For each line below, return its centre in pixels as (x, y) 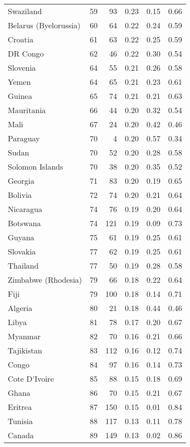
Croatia (21, 39)
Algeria (20, 308)
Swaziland (25, 11)
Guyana (21, 237)
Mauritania (27, 110)
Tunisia (20, 421)
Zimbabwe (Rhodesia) (45, 280)
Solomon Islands (36, 166)
